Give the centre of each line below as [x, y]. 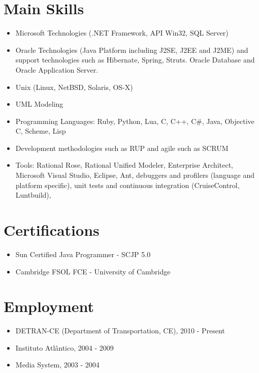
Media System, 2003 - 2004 [57, 365]
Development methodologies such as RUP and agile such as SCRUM [122, 148]
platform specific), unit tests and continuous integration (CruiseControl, [127, 185]
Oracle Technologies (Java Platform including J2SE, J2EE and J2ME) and [132, 50]
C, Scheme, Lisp [41, 131]
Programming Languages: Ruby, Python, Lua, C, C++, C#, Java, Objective [135, 121]
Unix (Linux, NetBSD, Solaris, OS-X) [74, 87]
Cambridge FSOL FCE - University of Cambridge [93, 271]
